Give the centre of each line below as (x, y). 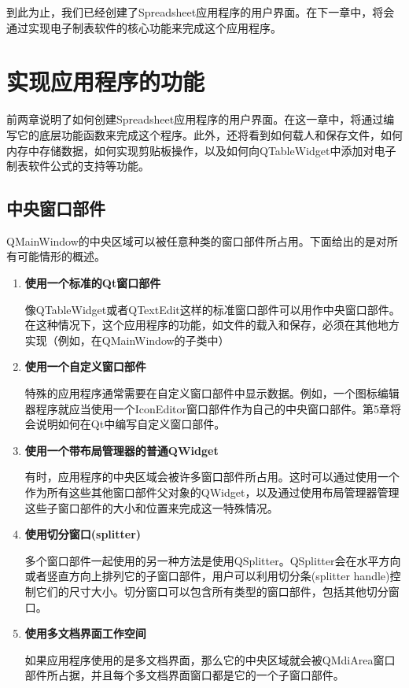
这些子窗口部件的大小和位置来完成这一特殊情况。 (151, 507)
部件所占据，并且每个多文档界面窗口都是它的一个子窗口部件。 (184, 675)
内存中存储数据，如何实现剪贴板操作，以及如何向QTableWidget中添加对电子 (201, 150)
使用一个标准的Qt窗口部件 (93, 283)
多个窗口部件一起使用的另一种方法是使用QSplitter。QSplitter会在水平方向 (213, 560)
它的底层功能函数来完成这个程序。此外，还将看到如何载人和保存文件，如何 (210, 134)
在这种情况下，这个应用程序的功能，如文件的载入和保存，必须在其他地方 (212, 325)
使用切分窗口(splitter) (83, 534)
